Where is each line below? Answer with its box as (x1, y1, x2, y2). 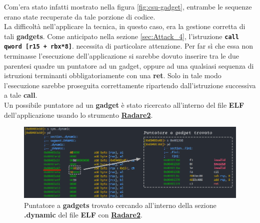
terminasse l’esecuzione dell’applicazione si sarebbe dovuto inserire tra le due (4, 51, 239, 61)
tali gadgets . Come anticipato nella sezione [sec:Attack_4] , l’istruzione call (4, 31, 239, 41)
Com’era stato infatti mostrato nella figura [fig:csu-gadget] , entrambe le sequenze (4, 2, 252, 12)
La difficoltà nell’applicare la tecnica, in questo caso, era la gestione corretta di (4, 21, 245, 32)
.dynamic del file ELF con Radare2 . (24, 209, 142, 220)
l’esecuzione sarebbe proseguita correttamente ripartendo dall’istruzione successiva (4, 80, 256, 90)
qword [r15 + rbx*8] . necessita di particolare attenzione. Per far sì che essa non (4, 41, 253, 51)
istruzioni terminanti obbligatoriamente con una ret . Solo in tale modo (4, 70, 221, 81)
